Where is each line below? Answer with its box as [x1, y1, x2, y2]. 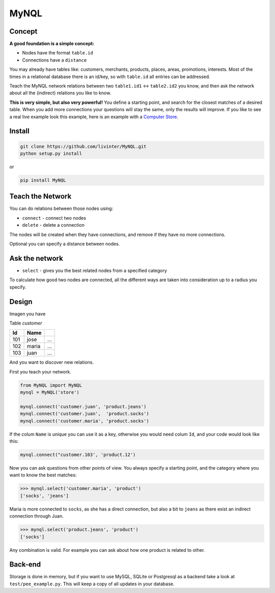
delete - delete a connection [22, 222, 85, 228]
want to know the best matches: [9, 472, 77, 478]
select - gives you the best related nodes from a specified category [22, 267, 168, 274]
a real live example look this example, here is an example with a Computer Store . [9, 114, 178, 120]
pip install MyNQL [20, 177, 66, 183]
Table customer [9, 320, 43, 326]
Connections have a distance [22, 57, 87, 63]
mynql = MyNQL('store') [20, 390, 80, 395]
